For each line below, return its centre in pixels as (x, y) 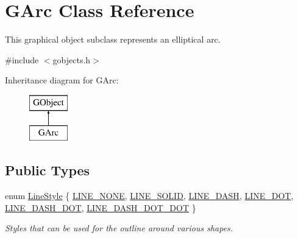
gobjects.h (72, 59)
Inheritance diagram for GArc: (62, 80)
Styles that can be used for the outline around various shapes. (119, 228)
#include (22, 59)
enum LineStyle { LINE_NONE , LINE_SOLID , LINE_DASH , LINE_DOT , (149, 196)
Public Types (48, 170)
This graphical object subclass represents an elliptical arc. (113, 39)
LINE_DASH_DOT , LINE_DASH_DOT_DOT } (101, 207)
